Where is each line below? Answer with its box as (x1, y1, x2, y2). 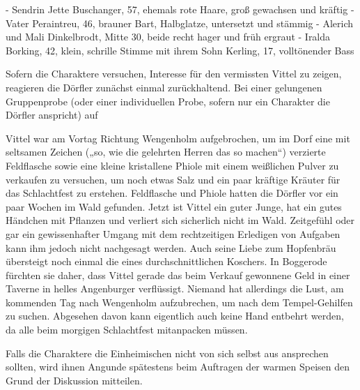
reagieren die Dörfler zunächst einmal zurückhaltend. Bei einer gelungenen (6, 80, 322, 94)
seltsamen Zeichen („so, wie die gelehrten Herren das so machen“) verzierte (6, 144, 326, 159)
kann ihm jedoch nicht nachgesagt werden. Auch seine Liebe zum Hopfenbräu (6, 240, 336, 255)
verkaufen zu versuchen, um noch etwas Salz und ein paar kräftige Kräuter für (6, 172, 341, 186)
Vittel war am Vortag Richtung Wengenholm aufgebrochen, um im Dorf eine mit (6, 130, 350, 145)
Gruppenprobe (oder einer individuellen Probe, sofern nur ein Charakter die (6, 93, 330, 108)
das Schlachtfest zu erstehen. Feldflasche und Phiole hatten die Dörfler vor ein (6, 186, 338, 200)
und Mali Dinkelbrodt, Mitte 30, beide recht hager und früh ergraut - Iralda (6, 29, 331, 44)
